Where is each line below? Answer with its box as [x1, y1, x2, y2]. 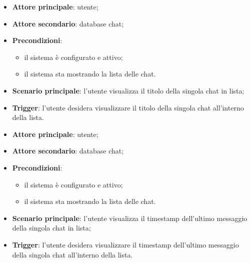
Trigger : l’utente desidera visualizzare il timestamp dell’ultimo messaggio [12, 239, 239, 249]
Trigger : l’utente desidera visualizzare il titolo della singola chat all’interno [12, 102, 244, 112]
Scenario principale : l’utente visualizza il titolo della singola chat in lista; [12, 85, 244, 95]
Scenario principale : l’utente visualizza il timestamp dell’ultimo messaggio [12, 212, 247, 223]
